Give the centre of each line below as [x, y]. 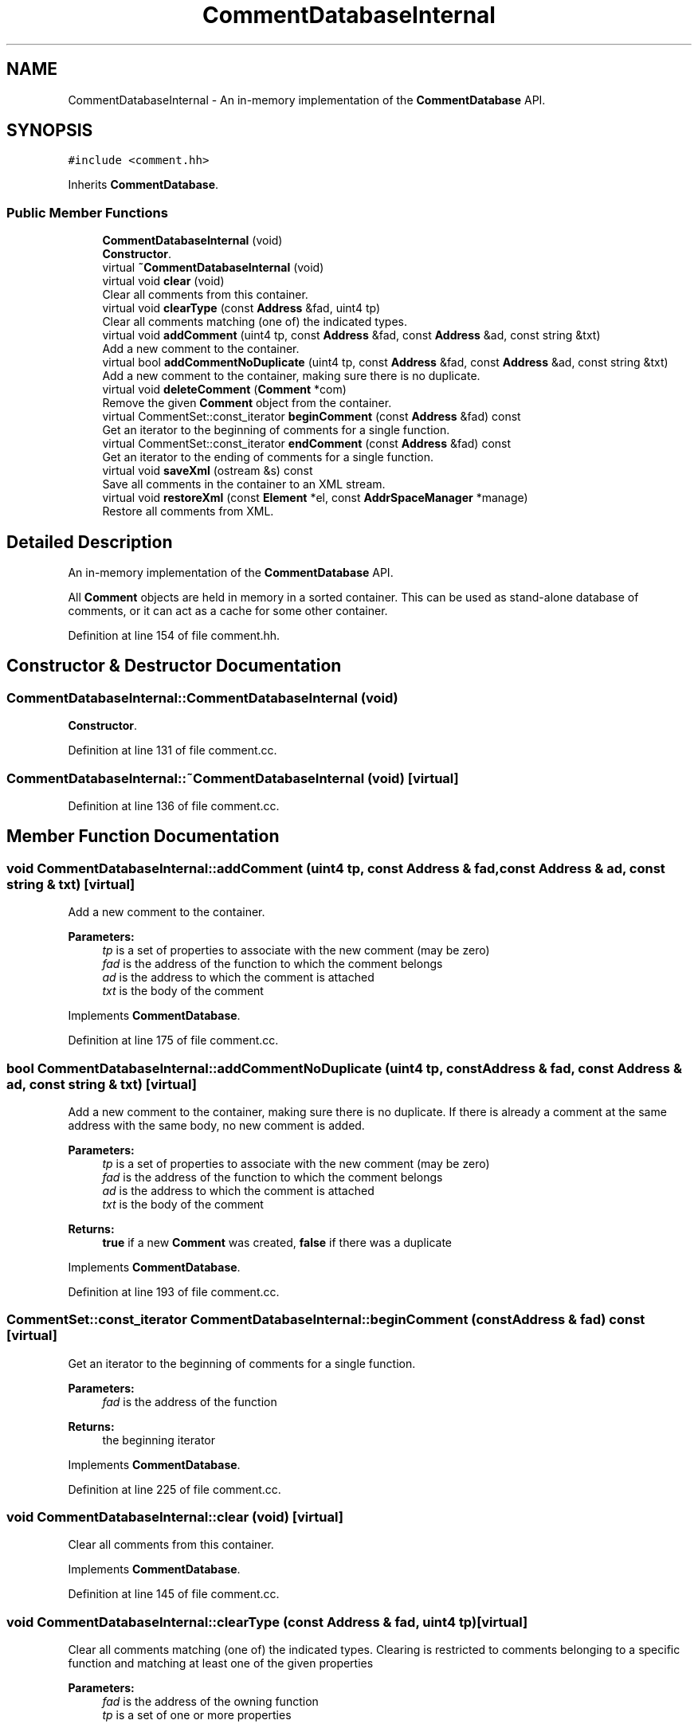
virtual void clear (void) [163, 281]
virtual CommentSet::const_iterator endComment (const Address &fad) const [307, 444]
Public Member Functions [87, 212]
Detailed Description [90, 542]
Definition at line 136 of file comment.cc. [174, 806]
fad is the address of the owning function [210, 1702]
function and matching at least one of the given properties [221, 1663]
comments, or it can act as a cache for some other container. [228, 611]
